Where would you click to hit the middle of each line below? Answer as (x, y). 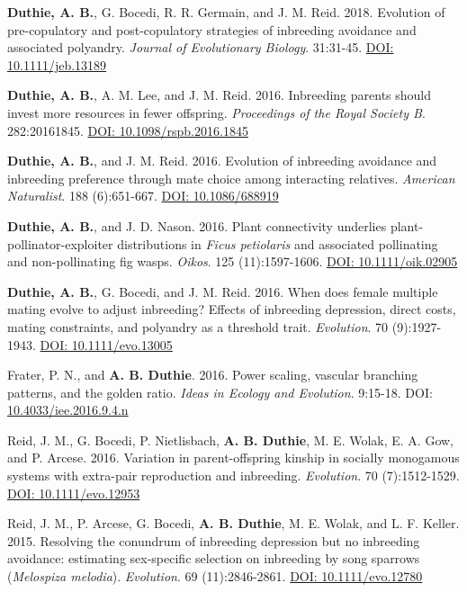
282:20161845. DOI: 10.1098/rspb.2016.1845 (128, 130)
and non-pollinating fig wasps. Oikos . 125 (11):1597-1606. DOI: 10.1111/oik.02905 (233, 261)
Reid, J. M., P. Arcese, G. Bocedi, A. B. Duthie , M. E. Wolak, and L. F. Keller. (233, 523)
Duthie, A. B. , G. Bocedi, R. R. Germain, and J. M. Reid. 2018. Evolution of (226, 12)
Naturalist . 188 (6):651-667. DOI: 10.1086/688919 (143, 196)
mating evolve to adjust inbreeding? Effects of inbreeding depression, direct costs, (232, 309)
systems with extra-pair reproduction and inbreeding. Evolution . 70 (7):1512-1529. (233, 475)
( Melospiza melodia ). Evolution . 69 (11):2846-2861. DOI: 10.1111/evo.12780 (215, 576)
